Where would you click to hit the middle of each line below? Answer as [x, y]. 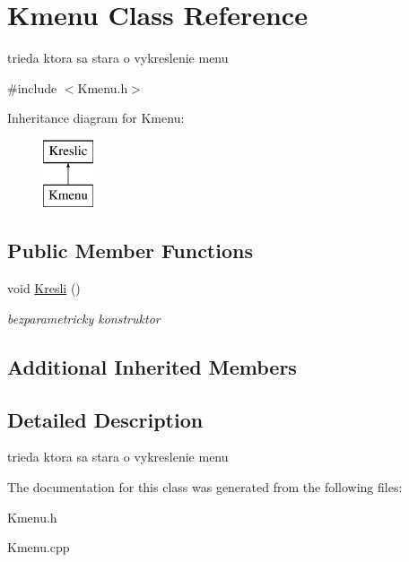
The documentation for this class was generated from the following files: [205, 487]
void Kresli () [44, 288]
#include [32, 87]
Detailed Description [105, 419]
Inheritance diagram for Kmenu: [96, 118]
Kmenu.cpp [39, 547]
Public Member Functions [130, 251]
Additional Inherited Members [152, 366]
